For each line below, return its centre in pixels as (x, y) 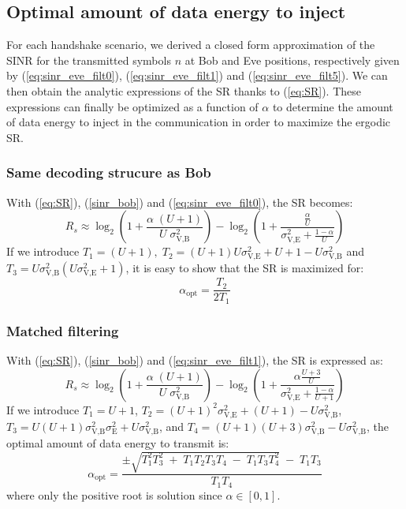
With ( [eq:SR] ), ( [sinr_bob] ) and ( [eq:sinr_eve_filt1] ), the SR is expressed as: (195, 360)
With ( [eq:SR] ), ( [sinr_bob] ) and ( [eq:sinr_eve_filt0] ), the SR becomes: (180, 202)
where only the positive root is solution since (114, 494)
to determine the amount (333, 106)
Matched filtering (63, 330)
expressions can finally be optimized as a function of (132, 106)
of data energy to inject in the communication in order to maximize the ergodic (199, 122)
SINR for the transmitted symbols (89, 60)
